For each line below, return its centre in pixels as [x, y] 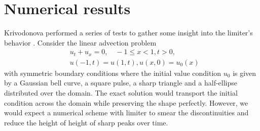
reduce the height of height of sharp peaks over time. [86, 122]
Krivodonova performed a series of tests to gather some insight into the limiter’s [128, 33]
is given [245, 73]
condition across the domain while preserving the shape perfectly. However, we [126, 102]
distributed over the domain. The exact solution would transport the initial [121, 93]
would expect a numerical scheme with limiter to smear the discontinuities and [126, 113]
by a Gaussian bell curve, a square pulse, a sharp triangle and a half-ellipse [121, 83]
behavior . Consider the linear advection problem [80, 42]
